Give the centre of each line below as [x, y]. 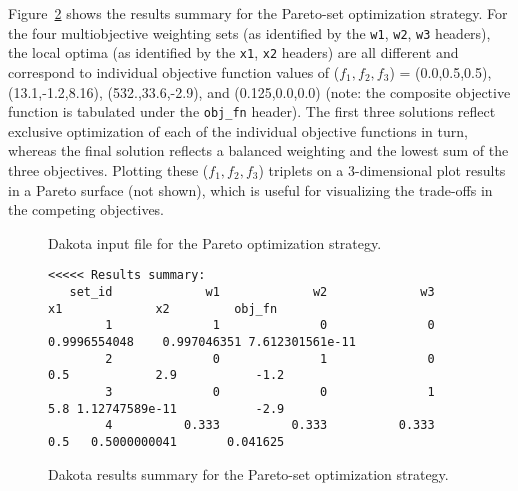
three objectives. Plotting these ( [108, 169]
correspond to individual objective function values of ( [174, 71]
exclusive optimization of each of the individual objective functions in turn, [238, 130]
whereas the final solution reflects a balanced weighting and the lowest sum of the [258, 150]
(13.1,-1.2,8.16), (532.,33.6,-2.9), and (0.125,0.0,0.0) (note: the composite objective [259, 91]
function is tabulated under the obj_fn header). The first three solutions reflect [252, 111]
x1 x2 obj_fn [163, 308]
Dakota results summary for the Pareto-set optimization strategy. [248, 473]
